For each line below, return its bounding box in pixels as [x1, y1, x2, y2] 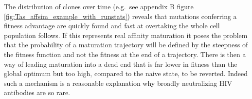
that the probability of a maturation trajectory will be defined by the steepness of [4, 40, 248, 50]
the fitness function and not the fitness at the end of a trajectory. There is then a [4, 49, 246, 59]
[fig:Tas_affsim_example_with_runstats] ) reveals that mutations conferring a [4, 11, 237, 21]
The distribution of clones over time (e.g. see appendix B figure [4, 1, 194, 11]
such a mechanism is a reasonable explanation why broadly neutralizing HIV [4, 78, 233, 88]
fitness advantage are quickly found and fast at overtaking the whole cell [4, 20, 220, 31]
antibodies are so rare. [4, 87, 70, 98]
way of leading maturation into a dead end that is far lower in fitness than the [4, 59, 237, 69]
